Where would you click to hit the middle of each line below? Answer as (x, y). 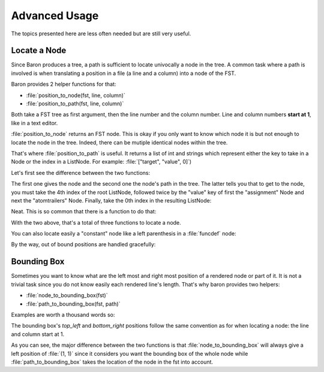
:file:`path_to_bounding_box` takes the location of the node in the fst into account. (112, 362)
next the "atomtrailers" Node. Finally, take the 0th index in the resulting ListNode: (111, 200)
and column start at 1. (38, 334)
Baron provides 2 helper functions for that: (64, 84)
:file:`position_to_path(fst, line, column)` (75, 104)
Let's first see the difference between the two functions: (80, 173)
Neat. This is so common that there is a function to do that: (84, 211)
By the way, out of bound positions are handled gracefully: (83, 244)
